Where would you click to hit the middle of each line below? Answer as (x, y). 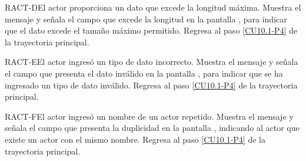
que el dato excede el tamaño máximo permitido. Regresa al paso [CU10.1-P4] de (151, 30)
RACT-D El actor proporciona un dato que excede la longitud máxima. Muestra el (153, 7)
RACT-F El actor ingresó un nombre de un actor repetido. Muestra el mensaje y (149, 116)
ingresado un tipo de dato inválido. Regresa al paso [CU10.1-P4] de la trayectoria (151, 85)
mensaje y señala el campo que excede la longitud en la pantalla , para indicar (146, 19)
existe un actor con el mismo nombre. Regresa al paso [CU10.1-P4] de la (135, 139)
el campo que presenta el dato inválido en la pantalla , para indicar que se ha (144, 73)
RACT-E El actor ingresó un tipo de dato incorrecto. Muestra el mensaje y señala (152, 62)
